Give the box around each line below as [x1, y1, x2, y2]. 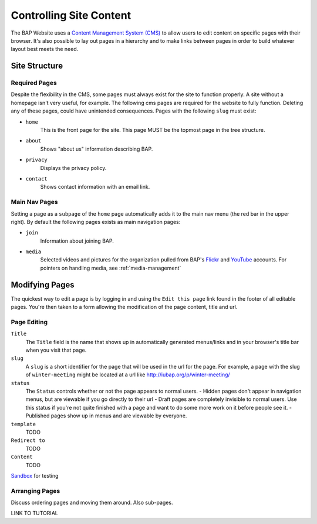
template [11, 421, 36, 427]
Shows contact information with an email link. [40, 183, 150, 190]
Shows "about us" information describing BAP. [40, 145, 153, 152]
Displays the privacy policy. [40, 164, 107, 171]
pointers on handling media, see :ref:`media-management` [40, 264, 181, 271]
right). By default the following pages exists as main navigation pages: [11, 218, 181, 225]
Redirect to [11, 437, 45, 444]
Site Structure [11, 61, 63, 71]
